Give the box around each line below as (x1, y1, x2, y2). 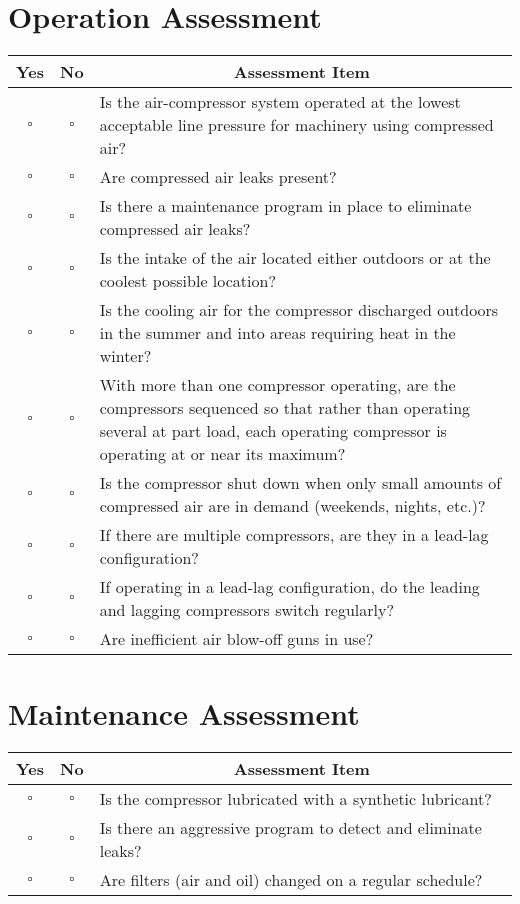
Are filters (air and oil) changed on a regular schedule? (99, 868, 483, 892)
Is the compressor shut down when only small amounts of (99, 471, 502, 495)
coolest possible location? (99, 269, 276, 293)
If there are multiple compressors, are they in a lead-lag (99, 523, 489, 547)
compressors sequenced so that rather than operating (99, 396, 471, 420)
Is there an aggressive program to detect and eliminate (99, 816, 482, 840)
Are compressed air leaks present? (99, 165, 337, 189)
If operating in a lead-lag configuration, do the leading (99, 575, 480, 599)
